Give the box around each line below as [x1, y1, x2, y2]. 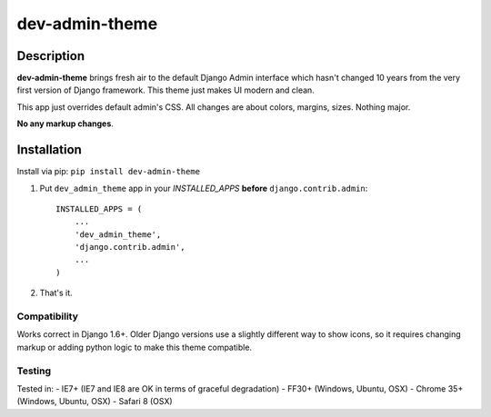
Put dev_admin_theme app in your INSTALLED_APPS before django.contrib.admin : [39, 183, 368, 194]
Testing [16, 364, 52, 377]
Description [16, 48, 85, 64]
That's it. [39, 287, 73, 299]
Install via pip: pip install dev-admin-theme [16, 166, 200, 177]
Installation [16, 142, 82, 158]
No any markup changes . [16, 118, 114, 129]
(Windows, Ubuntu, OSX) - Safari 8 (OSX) [16, 396, 173, 407]
